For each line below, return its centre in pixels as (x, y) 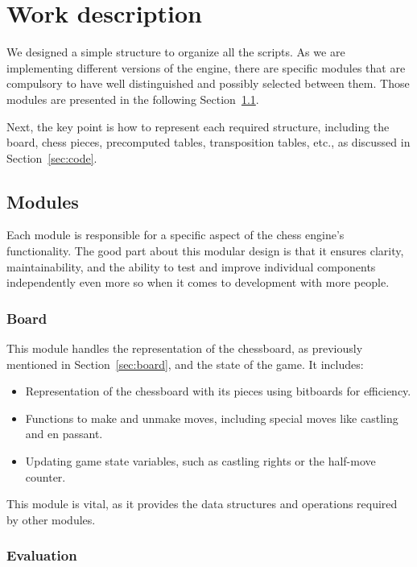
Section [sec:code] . (52, 157)
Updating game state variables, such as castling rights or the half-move (200, 461)
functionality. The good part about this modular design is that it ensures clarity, (205, 251)
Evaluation (42, 555)
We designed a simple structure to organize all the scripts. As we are (176, 52)
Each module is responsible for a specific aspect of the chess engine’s (175, 235)
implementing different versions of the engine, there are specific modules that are (206, 67)
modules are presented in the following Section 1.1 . (133, 99)
